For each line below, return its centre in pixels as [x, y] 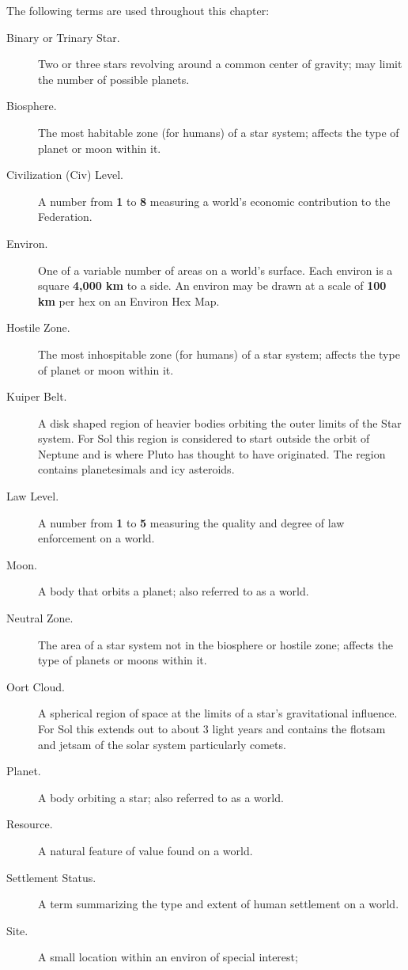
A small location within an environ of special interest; [168, 957]
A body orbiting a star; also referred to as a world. [161, 797]
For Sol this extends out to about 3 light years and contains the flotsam [212, 728]
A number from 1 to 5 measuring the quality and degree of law [191, 522]
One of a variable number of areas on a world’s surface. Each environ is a [215, 270]
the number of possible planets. [114, 79]
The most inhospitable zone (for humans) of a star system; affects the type [219, 354]
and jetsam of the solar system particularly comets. [162, 744]
